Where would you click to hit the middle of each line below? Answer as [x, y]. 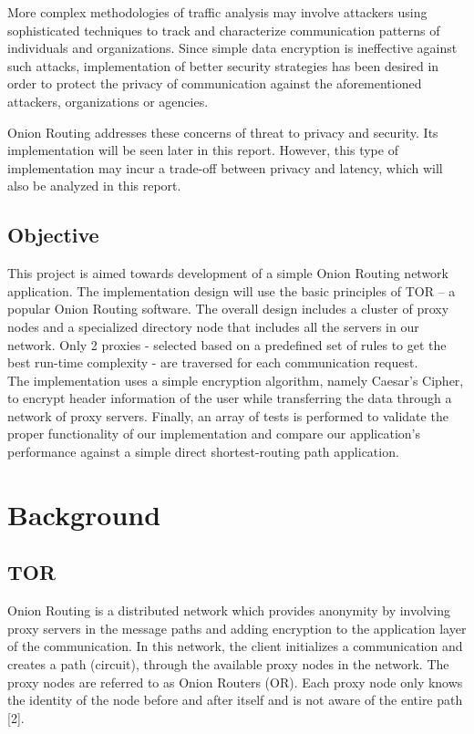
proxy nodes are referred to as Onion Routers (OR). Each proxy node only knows [235, 682]
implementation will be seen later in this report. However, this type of [203, 150]
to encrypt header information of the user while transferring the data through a [230, 398]
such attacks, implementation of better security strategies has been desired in [223, 65]
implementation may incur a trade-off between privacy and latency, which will [225, 167]
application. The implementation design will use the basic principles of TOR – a [232, 290]
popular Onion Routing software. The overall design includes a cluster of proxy [228, 309]
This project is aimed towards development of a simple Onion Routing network [228, 273]
